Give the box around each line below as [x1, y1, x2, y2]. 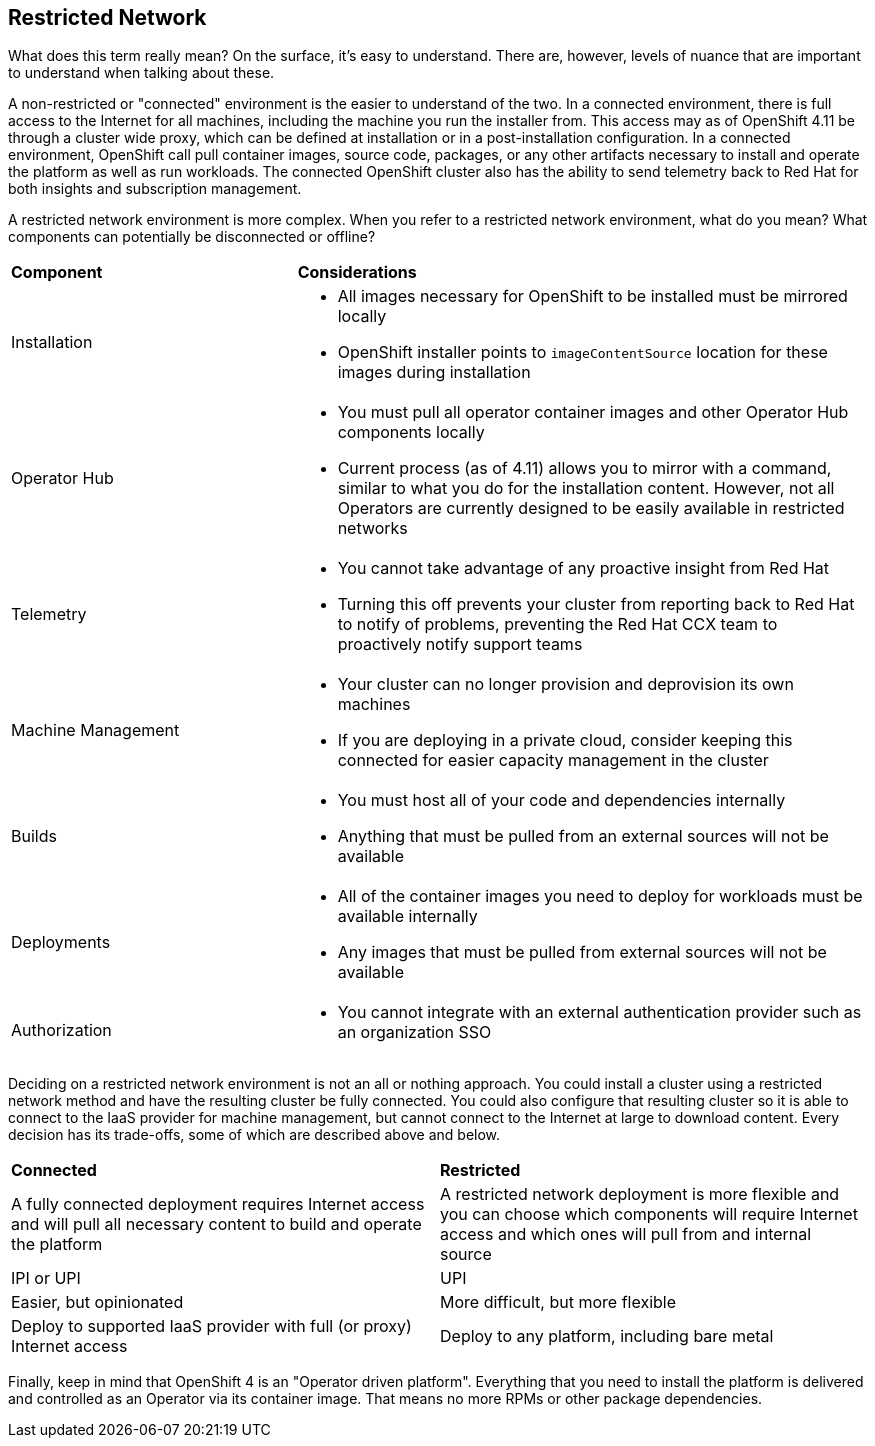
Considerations [297, 262, 417, 283]
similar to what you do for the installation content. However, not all [337, 478, 835, 499]
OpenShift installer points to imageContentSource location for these [337, 342, 828, 363]
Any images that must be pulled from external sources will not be [337, 942, 827, 963]
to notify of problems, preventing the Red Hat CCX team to [337, 614, 778, 635]
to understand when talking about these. [8, 64, 275, 82]
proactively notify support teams [337, 634, 583, 655]
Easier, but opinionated [11, 1292, 184, 1313]
